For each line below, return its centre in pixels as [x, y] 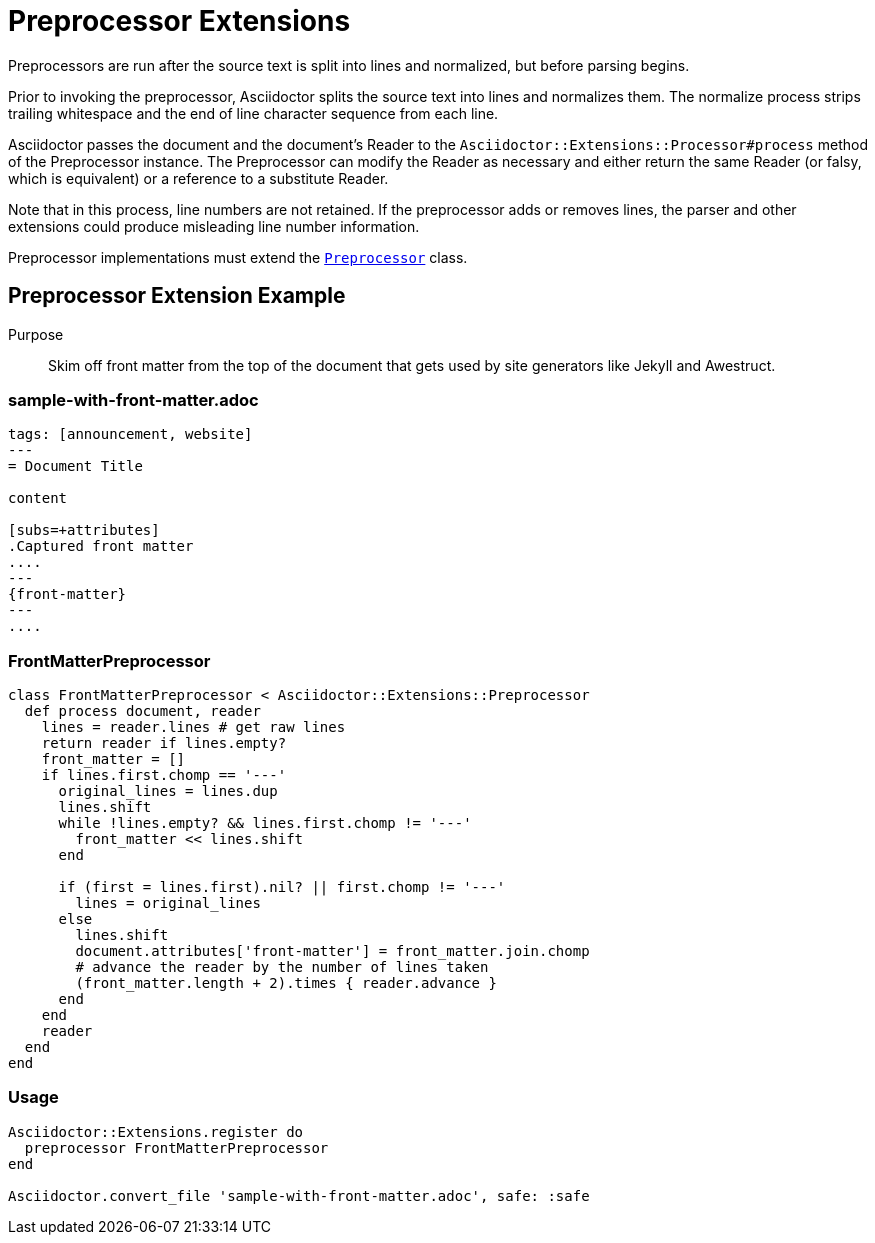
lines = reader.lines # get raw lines [193, 727]
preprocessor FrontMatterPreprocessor [176, 1147]
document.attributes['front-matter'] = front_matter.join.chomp [332, 951]
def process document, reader [142, 711]
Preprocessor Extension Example [177, 296]
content [38, 498]
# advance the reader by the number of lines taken [282, 967]
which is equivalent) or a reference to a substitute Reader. [198, 178]
